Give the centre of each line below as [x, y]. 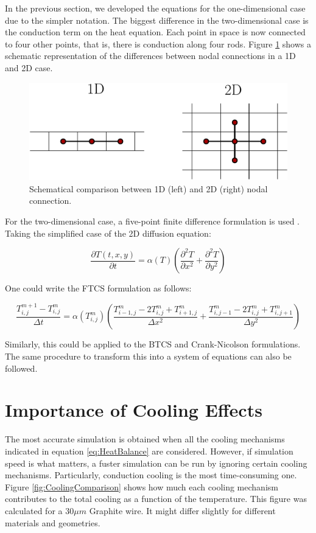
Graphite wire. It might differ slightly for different [182, 510]
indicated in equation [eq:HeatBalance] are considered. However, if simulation [149, 451]
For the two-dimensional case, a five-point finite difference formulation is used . [153, 221]
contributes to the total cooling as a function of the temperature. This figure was [156, 499]
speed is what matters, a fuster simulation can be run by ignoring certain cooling [156, 463]
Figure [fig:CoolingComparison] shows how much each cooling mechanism [142, 486]
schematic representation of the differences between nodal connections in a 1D [150, 56]
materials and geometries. [53, 522]
